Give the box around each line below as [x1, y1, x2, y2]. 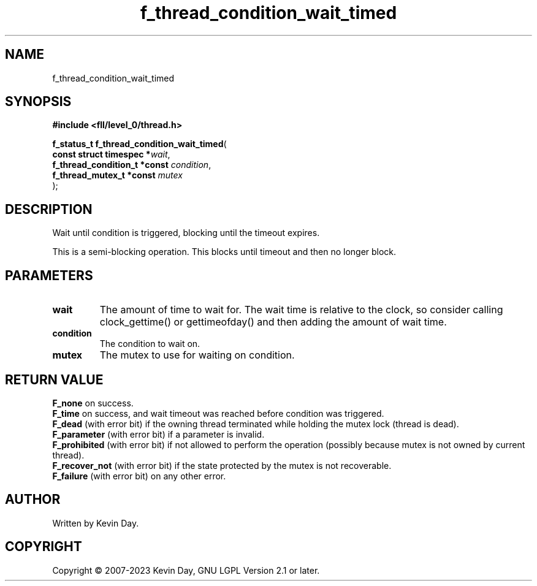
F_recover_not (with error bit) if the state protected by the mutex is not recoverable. [52, 460, 392, 471]
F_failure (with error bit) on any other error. [52, 470, 226, 481]
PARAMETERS [5, 267, 93, 283]
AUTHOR [5, 492, 61, 508]
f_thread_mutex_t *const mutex [52, 170, 183, 181]
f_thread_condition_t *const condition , [52, 159, 211, 170]
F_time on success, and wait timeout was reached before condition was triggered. [52, 408, 384, 419]
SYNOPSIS [5, 94, 72, 110]
